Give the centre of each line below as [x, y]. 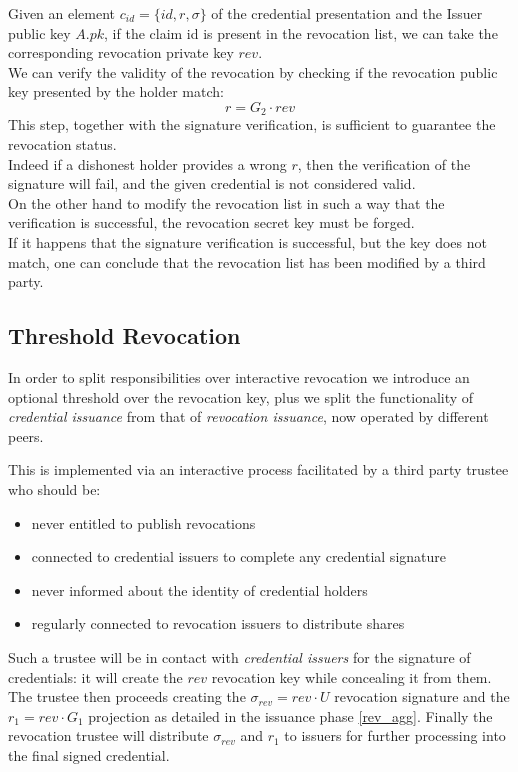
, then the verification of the [384, 163]
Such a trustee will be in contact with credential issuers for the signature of [239, 656]
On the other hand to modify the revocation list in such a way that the [226, 202]
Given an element [62, 13]
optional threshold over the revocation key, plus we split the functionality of [241, 396]
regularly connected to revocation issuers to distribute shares [218, 623]
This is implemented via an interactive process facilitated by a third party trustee [258, 469]
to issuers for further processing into [395, 735]
